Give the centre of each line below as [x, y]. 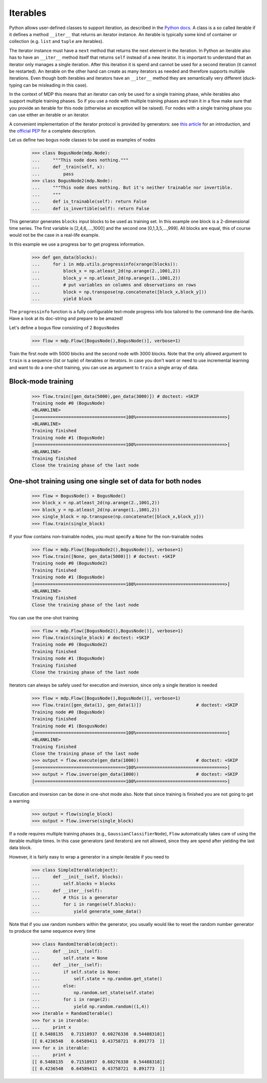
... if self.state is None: [76, 972]
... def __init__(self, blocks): [78, 877]
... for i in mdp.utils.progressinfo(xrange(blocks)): [105, 264]
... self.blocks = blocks [74, 884]
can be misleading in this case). [55, 85]
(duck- [249, 78]
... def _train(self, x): [68, 167]
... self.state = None [70, 958]
